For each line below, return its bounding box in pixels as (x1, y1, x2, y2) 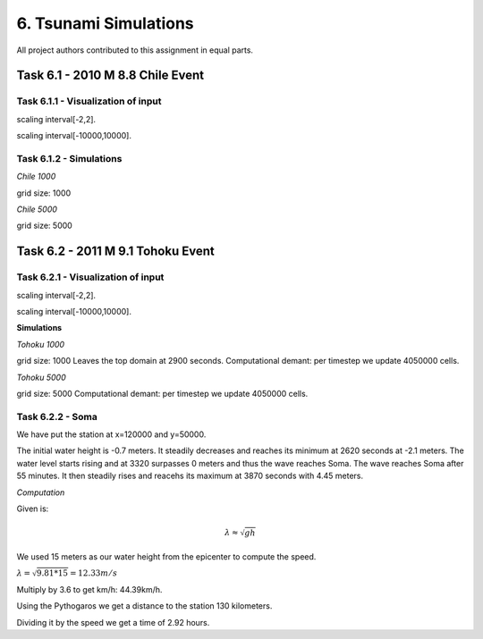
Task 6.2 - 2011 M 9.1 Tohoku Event (16, 244, 215, 259)
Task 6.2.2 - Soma (16, 410, 97, 423)
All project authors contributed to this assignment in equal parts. (16, 45, 254, 55)
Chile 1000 (16, 171, 56, 182)
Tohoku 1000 (16, 339, 65, 349)
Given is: (16, 503, 49, 514)
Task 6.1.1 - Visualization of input (16, 95, 162, 107)
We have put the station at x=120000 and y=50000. (16, 429, 207, 440)
